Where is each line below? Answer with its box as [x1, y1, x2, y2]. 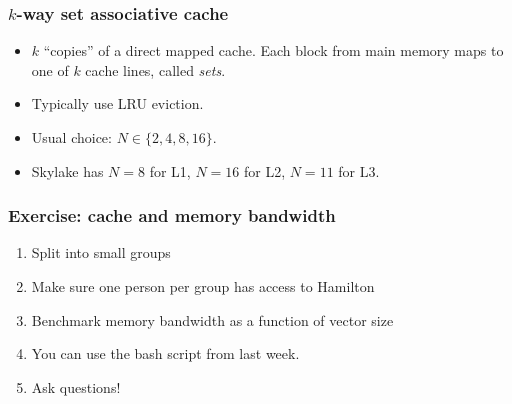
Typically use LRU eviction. [31, 93, 204, 114]
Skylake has [31, 160, 104, 181]
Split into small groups [31, 242, 171, 263]
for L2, [243, 160, 286, 181]
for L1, [149, 160, 191, 181]
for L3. [338, 160, 380, 181]
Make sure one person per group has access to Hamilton [31, 276, 375, 296]
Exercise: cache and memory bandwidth [8, 203, 336, 228]
